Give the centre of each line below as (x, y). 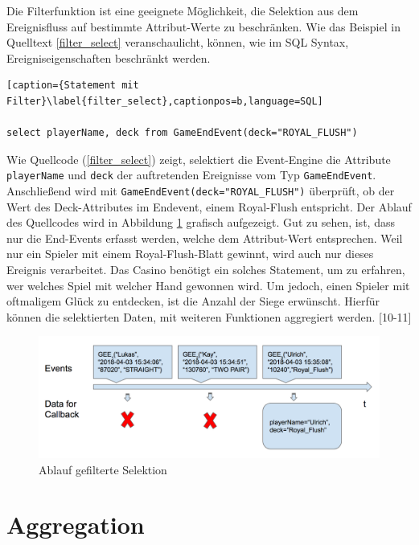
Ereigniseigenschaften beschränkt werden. (109, 57)
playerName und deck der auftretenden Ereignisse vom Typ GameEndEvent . (191, 175)
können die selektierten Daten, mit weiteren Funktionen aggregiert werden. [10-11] (209, 316)
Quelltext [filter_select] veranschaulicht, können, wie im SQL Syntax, (178, 42)
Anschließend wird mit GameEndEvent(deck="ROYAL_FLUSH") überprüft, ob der (201, 191)
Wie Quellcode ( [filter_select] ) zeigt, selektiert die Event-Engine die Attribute (199, 159)
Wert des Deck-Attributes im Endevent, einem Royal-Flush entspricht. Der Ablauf (209, 206)
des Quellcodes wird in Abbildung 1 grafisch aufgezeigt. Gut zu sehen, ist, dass (201, 222)
